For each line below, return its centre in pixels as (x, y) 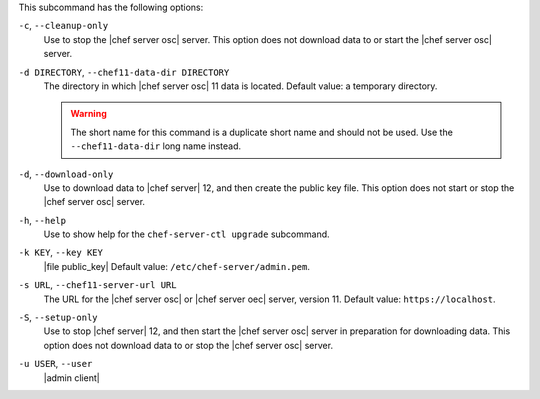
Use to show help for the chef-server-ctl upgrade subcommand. (186, 234)
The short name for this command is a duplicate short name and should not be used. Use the (262, 132)
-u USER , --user (55, 364)
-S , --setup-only (58, 317)
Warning (88, 114)
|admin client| (71, 377)
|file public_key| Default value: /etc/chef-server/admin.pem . (176, 266)
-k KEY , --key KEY (61, 252)
